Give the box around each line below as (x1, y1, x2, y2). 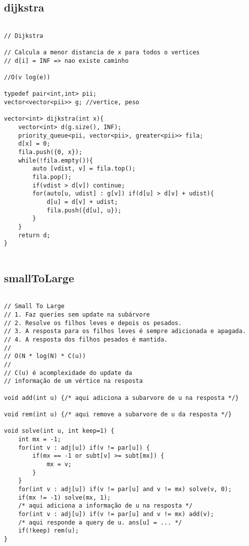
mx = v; (46, 460, 72, 468)
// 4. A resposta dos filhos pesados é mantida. (4, 336, 168, 344)
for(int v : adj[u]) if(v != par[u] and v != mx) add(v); (18, 510, 214, 518)
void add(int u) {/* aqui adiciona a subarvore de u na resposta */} (4, 394, 239, 401)
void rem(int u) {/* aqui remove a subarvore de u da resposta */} (4, 410, 232, 418)
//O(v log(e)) (4, 74, 51, 81)
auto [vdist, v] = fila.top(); (32, 165, 136, 173)
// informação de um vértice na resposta (4, 377, 143, 385)
